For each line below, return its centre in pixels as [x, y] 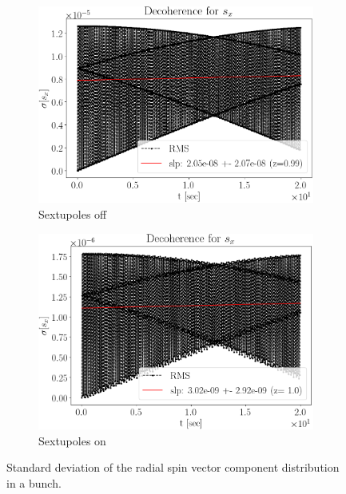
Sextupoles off [73, 214]
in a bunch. [34, 482]
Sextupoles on [72, 440]
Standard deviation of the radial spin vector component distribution [173, 467]
